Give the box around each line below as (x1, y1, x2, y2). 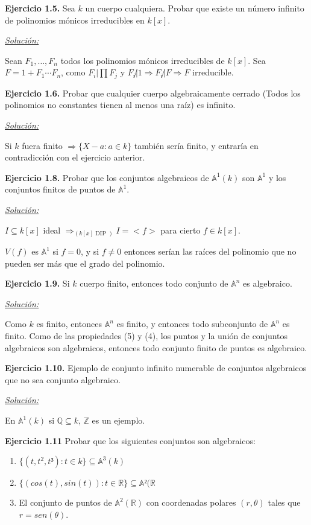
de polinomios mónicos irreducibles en (5, 13, 145, 26)
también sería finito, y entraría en (134, 139, 259, 151)
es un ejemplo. (92, 414, 145, 427)
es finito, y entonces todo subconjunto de (116, 317, 268, 330)
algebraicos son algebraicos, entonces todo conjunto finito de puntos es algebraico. (5, 341, 307, 354)
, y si (81, 245, 99, 258)
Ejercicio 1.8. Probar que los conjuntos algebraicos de (5, 171, 209, 183)
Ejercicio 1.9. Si (5, 277, 70, 290)
